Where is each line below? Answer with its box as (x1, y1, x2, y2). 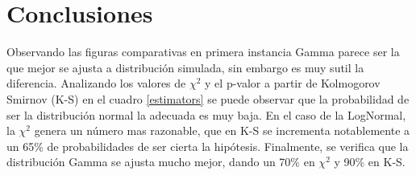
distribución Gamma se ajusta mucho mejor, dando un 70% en (6, 153, 315, 170)
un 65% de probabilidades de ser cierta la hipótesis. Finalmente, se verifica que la (6, 137, 409, 154)
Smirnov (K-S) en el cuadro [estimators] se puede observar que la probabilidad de (6, 90, 410, 107)
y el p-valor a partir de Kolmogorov (205, 75, 381, 92)
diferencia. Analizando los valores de (6, 75, 186, 92)
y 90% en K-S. (334, 153, 406, 170)
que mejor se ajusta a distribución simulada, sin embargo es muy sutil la (6, 59, 364, 75)
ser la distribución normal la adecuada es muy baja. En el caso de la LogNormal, (6, 106, 406, 123)
